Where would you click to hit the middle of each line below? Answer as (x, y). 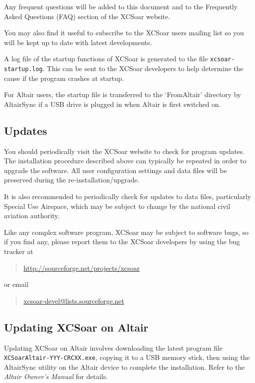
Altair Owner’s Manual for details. (56, 376)
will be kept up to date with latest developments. (78, 42)
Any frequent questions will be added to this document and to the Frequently (121, 6)
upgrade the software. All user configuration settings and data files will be (115, 170)
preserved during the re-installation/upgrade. (72, 180)
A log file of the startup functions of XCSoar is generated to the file (106, 59)
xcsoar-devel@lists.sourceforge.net (74, 300)
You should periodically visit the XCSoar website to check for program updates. (124, 151)
